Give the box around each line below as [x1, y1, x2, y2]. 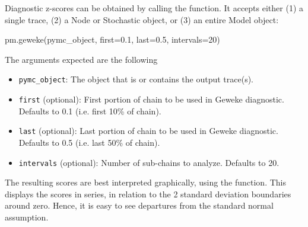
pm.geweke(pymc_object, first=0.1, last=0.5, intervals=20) [5, 33, 220, 46]
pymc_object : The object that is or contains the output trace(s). [18, 73, 254, 85]
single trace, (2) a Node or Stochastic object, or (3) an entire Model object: [5, 13, 279, 25]
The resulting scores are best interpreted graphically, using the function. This [5, 176, 286, 188]
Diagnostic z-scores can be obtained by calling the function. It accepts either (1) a [5, 2, 303, 14]
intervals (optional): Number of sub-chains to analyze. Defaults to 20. [18, 156, 280, 168]
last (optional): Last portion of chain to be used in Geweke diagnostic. [18, 124, 278, 137]
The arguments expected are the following [5, 53, 158, 65]
